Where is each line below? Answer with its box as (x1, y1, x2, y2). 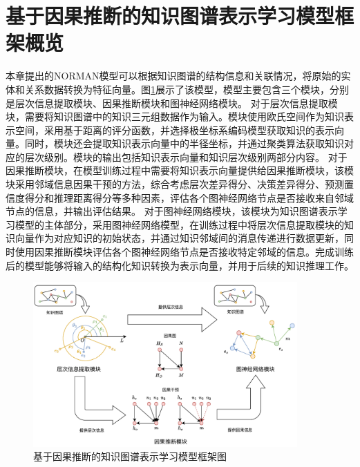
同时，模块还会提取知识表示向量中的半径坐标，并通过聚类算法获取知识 (24, 136, 344, 151)
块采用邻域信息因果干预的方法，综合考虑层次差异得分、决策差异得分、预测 (6, 177, 344, 191)
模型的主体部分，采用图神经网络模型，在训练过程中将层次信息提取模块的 (15, 217, 344, 231)
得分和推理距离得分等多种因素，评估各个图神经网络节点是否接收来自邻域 (24, 190, 354, 204)
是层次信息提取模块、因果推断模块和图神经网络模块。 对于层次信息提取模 (6, 95, 338, 110)
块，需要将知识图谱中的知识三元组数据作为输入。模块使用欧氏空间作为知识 (6, 109, 344, 124)
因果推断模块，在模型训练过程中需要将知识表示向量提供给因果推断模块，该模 (6, 163, 354, 178)
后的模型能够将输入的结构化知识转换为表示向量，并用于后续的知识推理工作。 (6, 258, 354, 272)
